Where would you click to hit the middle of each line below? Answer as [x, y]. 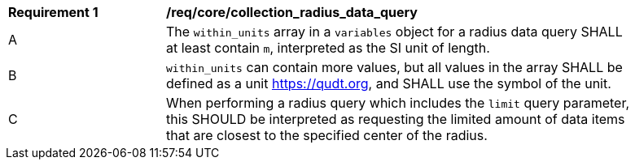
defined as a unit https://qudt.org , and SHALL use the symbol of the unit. [389, 83]
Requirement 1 [53, 12]
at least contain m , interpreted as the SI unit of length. [328, 48]
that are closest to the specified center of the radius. [327, 135]
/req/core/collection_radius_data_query [292, 12]
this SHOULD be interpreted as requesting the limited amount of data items [396, 119]
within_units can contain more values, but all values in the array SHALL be [394, 67]
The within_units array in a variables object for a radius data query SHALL [394, 32]
